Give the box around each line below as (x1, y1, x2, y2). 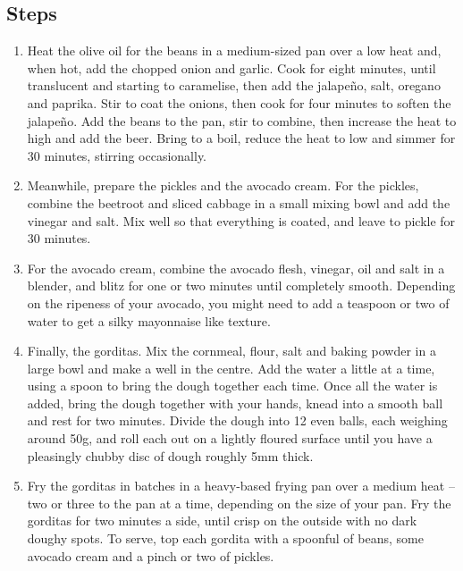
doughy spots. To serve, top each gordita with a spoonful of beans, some (27, 529, 424, 548)
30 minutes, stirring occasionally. (27, 146, 207, 164)
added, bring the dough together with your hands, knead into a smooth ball (27, 393, 443, 412)
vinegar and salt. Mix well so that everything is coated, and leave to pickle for (27, 211, 456, 230)
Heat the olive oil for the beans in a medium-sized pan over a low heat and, (27, 41, 442, 60)
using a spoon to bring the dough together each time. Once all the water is (27, 376, 438, 395)
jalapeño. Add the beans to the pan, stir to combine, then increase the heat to (27, 111, 457, 130)
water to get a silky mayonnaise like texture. (27, 311, 271, 330)
